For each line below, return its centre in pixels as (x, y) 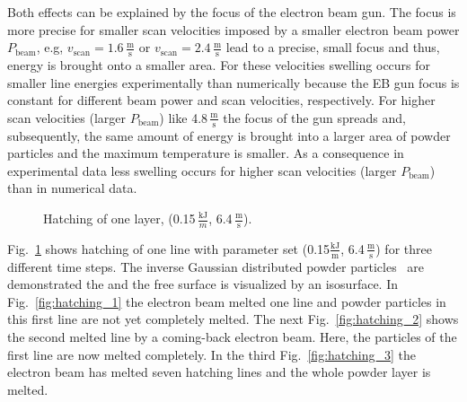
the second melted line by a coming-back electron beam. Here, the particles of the (232, 337)
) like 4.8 (184, 117)
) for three (404, 248)
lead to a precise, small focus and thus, (333, 47)
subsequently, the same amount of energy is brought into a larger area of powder (229, 135)
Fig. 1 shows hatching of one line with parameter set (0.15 (169, 248)
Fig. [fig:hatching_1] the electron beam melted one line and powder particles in (227, 301)
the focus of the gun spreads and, (314, 117)
